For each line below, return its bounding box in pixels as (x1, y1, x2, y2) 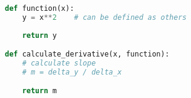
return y (22, 31, 57, 40)
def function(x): (5, 4, 74, 13)
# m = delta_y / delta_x (22, 67, 122, 76)
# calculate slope (22, 59, 96, 68)
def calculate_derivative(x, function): (5, 50, 170, 59)
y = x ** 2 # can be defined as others (22, 13, 187, 22)
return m (22, 87, 57, 96)
